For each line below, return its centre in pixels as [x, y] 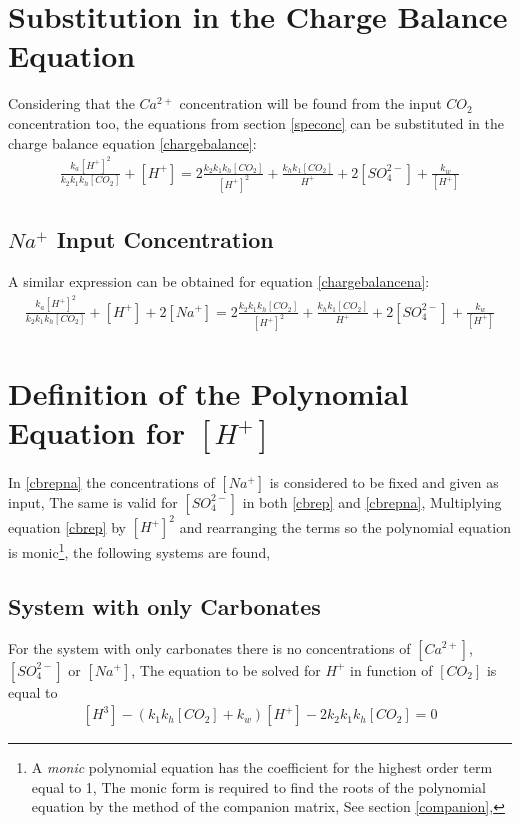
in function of [391, 669]
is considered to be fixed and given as [384, 481]
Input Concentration [165, 239]
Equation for [97, 431]
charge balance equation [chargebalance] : [132, 142]
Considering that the [71, 103]
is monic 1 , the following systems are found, [139, 550]
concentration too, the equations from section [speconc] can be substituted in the [256, 122]
